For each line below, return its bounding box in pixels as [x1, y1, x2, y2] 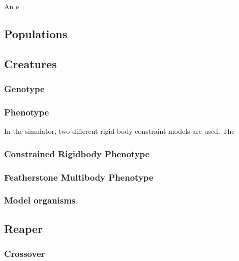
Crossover [4, 247, 45, 260]
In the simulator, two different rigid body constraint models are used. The [4, 126, 235, 136]
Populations [4, 25, 68, 41]
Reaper [4, 220, 43, 236]
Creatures [4, 55, 57, 71]
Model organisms [4, 194, 76, 207]
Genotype [4, 82, 45, 95]
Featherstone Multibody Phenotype [4, 170, 154, 183]
